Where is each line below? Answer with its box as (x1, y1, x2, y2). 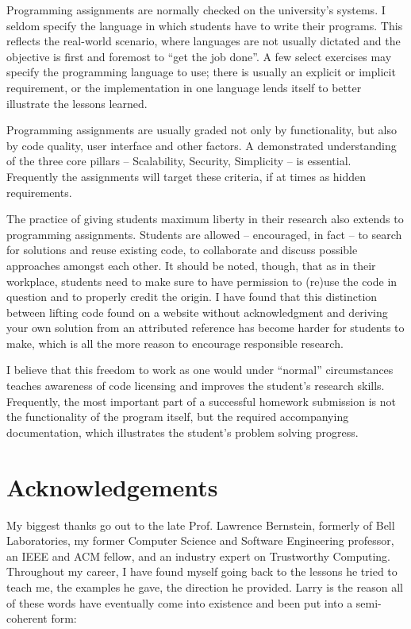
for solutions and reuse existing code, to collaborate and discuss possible (6, 241, 358, 258)
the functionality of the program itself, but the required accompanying (6, 408, 349, 425)
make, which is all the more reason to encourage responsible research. (6, 334, 344, 351)
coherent (6, 610, 48, 627)
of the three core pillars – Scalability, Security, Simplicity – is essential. (6, 152, 351, 169)
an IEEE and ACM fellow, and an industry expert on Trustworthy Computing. (6, 547, 390, 564)
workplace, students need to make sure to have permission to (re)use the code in (6, 272, 398, 289)
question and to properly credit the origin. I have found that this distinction (6, 288, 378, 305)
